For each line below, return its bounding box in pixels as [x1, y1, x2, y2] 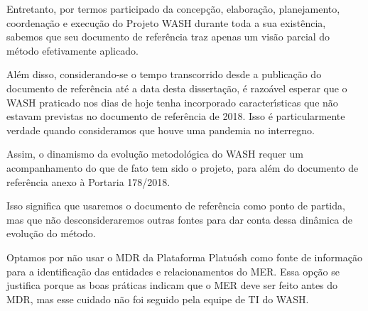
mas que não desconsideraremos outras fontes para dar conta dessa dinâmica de [6, 212, 352, 227]
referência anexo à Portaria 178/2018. [6, 174, 171, 189]
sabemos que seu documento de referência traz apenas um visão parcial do [6, 29, 330, 44]
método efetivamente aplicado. [6, 43, 139, 58]
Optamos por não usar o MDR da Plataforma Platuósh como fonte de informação [6, 249, 362, 264]
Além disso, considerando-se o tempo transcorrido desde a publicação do [6, 67, 322, 82]
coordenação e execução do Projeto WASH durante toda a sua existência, [6, 15, 326, 30]
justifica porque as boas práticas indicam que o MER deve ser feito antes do [6, 278, 338, 293]
